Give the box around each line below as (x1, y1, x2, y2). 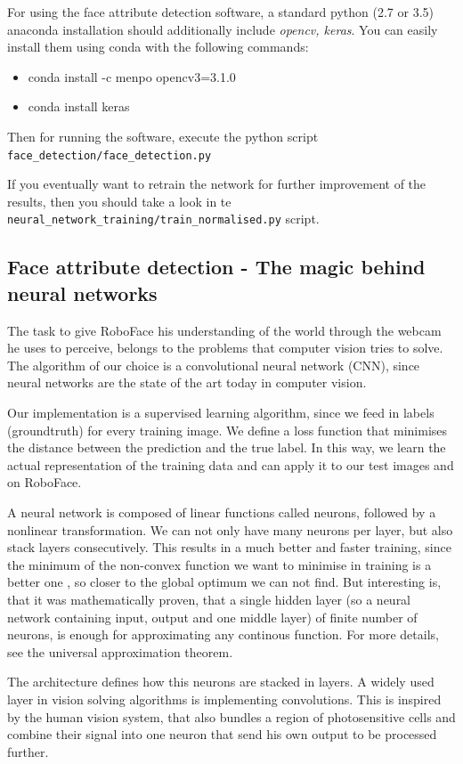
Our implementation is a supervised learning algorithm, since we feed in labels (7, 403, 435, 422)
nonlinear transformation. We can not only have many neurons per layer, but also (7, 520, 453, 539)
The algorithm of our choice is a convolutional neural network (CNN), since (7, 355, 420, 374)
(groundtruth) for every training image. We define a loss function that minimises (7, 420, 448, 439)
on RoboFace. (7, 473, 82, 492)
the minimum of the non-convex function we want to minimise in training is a (7, 555, 432, 573)
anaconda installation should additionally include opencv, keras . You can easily (7, 20, 438, 38)
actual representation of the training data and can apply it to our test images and (7, 455, 454, 474)
